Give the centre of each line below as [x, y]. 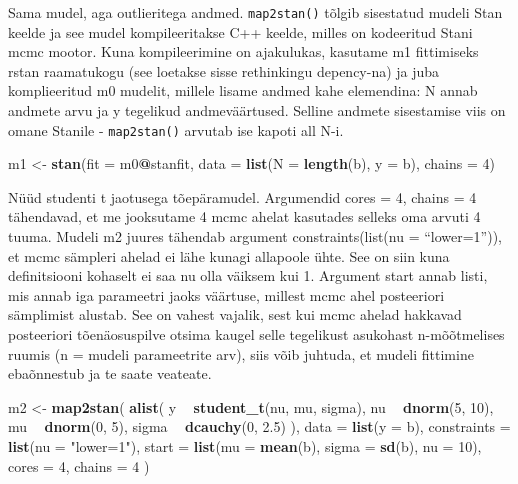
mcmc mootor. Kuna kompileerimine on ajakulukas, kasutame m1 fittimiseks [243, 51]
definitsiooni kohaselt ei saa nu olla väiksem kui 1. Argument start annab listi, [248, 275]
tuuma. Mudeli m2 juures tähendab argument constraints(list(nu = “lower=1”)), [255, 236]
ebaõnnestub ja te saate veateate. [110, 373]
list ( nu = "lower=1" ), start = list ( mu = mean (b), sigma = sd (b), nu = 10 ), [245, 446]
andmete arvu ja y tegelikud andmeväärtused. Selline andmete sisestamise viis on [257, 110]
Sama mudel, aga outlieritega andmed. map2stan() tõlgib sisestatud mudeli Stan [255, 12]
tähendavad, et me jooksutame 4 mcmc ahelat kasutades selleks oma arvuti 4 [244, 216]
